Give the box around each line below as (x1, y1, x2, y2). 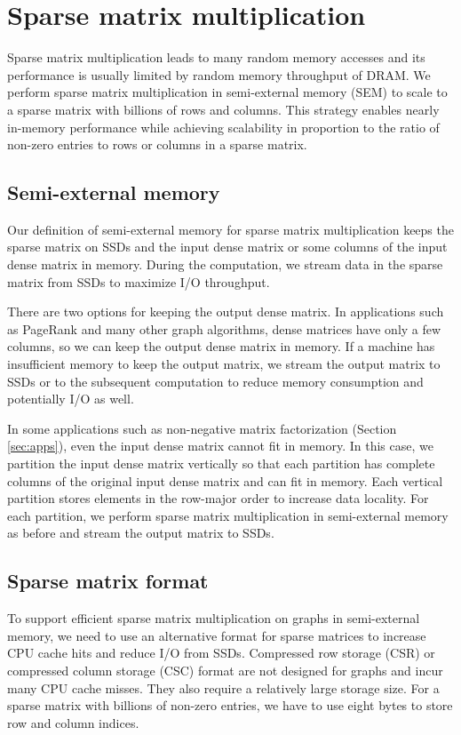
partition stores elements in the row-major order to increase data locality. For (7, 489, 429, 507)
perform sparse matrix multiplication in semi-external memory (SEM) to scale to (7, 83, 448, 101)
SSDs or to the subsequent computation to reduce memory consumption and (7, 371, 424, 390)
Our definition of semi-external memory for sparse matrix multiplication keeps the (7, 220, 454, 238)
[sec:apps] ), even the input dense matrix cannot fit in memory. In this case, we (7, 436, 433, 455)
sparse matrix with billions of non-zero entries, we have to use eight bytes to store (7, 696, 453, 715)
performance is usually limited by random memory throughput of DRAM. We (7, 65, 431, 84)
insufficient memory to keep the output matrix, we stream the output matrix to (7, 355, 441, 373)
